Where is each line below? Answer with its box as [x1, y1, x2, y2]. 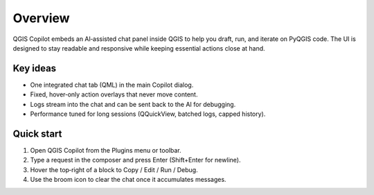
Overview [12, 10, 70, 26]
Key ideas [12, 62, 57, 74]
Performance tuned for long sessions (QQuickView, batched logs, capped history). [30, 110, 266, 118]
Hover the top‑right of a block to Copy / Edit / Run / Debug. [30, 165, 198, 173]
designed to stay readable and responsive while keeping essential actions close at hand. [12, 44, 266, 52]
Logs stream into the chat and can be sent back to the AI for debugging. [30, 100, 236, 108]
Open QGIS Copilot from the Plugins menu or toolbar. [30, 146, 181, 154]
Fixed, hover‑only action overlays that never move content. [30, 90, 198, 99]
